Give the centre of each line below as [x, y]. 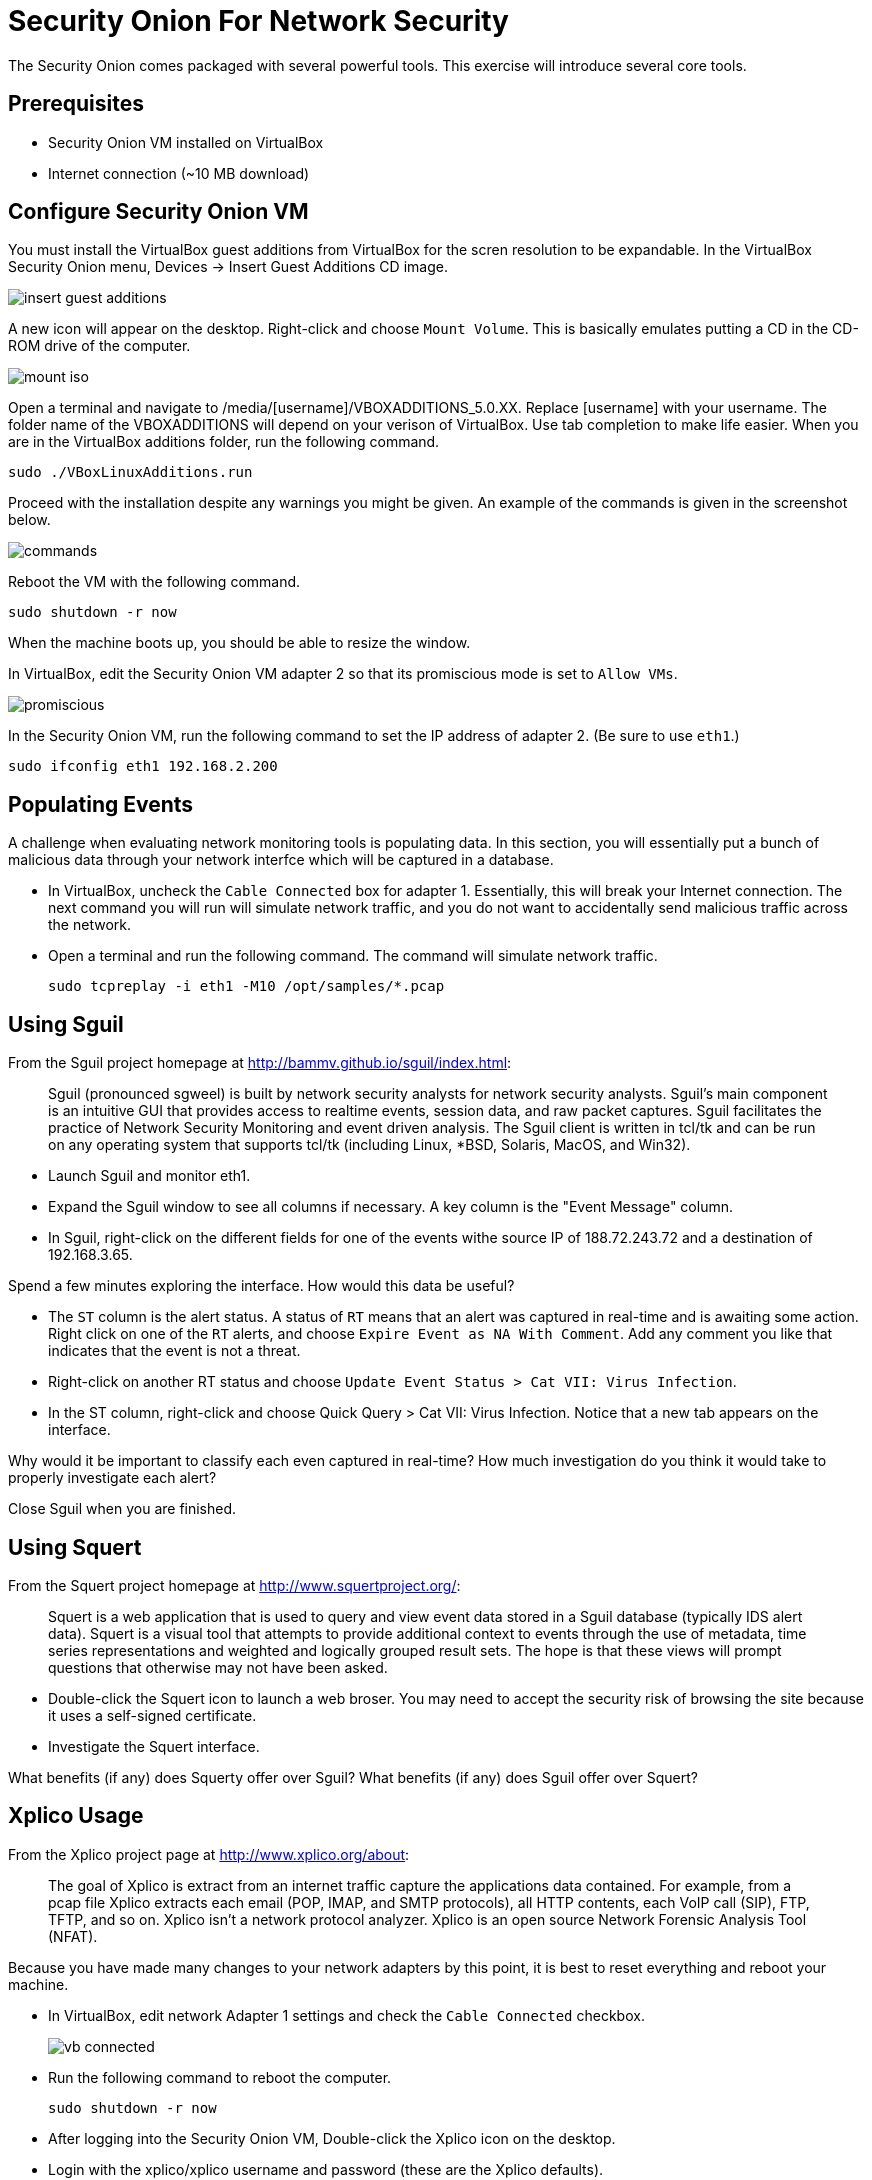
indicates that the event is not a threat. [174, 1351]
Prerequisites [76, 104]
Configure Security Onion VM [158, 212]
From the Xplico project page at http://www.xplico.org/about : [209, 1854]
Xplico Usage [76, 1816]
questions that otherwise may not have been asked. [218, 1667]
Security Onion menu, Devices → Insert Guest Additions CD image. [228, 267]
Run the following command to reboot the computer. [220, 2077]
